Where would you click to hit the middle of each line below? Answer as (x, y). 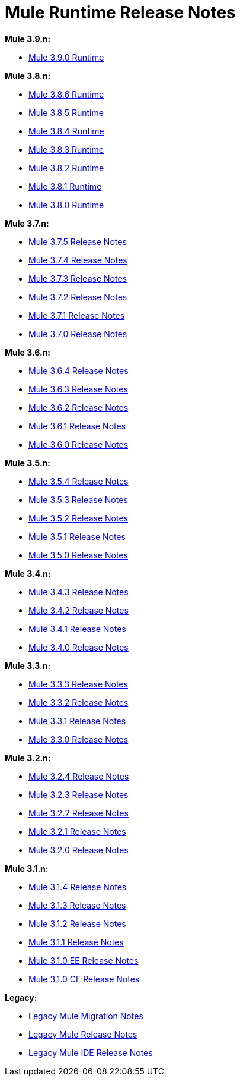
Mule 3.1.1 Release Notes (76, 942)
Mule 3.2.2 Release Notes (79, 813)
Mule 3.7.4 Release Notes (78, 260)
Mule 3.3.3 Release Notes (78, 684)
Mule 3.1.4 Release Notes (78, 887)
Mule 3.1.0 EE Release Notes (84, 960)
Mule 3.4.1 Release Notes (77, 629)
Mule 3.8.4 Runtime (66, 131)
